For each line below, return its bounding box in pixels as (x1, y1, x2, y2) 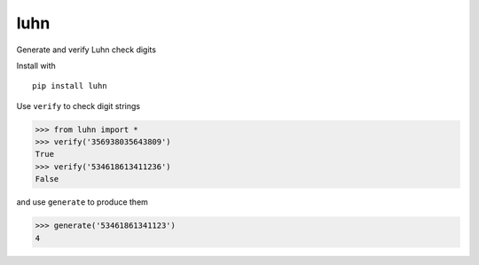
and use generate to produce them (16, 197, 148, 207)
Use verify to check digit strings (16, 100, 141, 111)
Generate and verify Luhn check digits (16, 44, 157, 55)
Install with (16, 60, 57, 71)
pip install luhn (32, 81, 107, 91)
